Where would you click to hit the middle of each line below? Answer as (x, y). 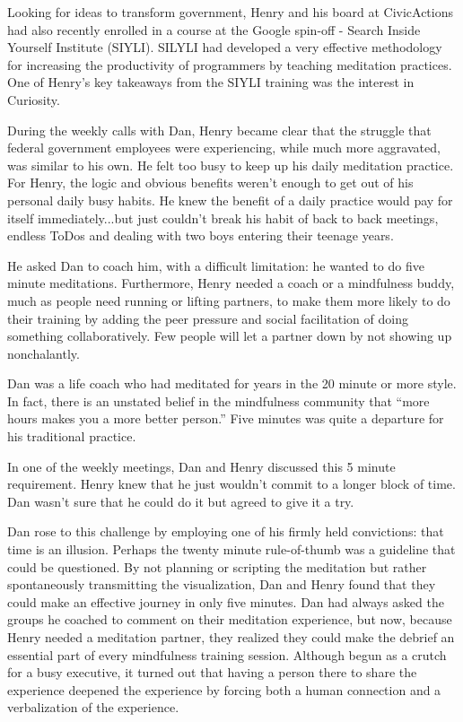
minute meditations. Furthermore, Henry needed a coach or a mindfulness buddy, (231, 283)
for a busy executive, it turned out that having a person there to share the (212, 672)
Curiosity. (34, 99)
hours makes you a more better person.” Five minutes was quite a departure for (226, 418)
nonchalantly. (44, 353)
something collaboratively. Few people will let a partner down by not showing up (230, 336)
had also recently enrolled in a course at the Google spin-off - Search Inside (214, 29)
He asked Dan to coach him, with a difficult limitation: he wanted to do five (216, 265)
